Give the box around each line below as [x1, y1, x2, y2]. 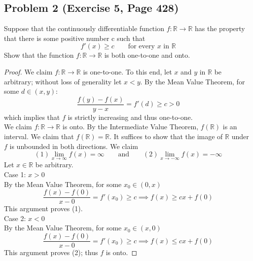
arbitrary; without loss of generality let [4, 76, 122, 86]
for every [128, 43, 155, 50]
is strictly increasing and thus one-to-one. [68, 112, 193, 122]
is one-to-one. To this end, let [83, 66, 172, 76]
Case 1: [4, 169, 26, 180]
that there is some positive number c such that [4, 33, 145, 43]
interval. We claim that [4, 131, 74, 142]
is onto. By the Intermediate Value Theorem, [62, 121, 199, 132]
